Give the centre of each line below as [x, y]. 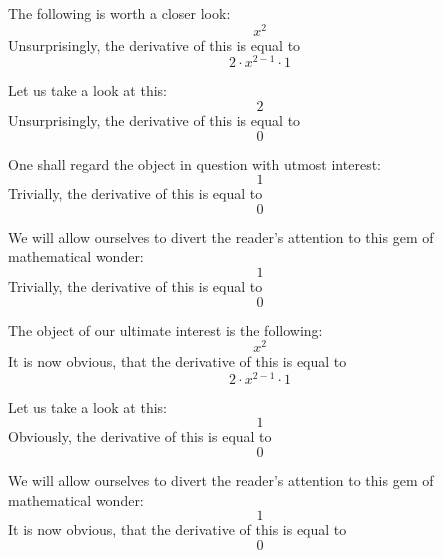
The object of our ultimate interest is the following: [165, 329]
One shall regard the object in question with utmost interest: [194, 163]
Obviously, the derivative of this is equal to [140, 436]
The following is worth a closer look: [119, 13]
